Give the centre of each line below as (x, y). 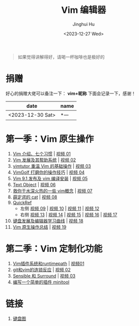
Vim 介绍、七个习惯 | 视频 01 (42, 153)
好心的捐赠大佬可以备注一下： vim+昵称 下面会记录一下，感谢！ (71, 93)
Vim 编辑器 (84, 10)
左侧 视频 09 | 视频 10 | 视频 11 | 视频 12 (60, 208)
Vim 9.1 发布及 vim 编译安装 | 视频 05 (50, 178)
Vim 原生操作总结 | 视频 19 (39, 227)
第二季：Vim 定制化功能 (54, 249)
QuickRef (22, 202)
